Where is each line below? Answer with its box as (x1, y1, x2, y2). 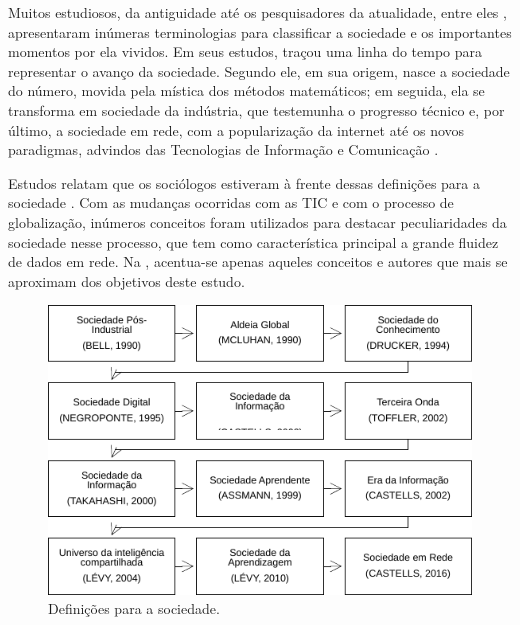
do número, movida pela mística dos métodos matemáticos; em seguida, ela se (8, 80, 485, 101)
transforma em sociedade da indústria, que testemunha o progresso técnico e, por (8, 99, 505, 120)
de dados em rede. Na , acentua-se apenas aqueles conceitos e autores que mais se (8, 251, 508, 272)
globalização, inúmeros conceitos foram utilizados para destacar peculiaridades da (8, 211, 507, 232)
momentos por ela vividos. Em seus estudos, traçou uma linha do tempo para (8, 41, 483, 62)
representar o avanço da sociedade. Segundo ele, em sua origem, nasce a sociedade (8, 60, 510, 81)
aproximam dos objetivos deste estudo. (8, 270, 245, 291)
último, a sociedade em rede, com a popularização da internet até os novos (8, 119, 465, 140)
